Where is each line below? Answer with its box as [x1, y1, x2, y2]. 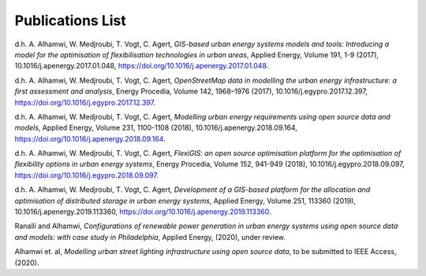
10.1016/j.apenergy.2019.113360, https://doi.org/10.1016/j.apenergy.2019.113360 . [14, 207, 271, 216]
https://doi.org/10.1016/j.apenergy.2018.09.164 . [14, 134, 166, 143]
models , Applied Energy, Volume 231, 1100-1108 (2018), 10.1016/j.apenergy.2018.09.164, [14, 123, 297, 133]
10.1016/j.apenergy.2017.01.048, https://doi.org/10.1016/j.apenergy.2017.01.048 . [14, 61, 269, 71]
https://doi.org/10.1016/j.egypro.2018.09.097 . [14, 170, 159, 180]
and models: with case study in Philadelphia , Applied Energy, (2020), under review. [14, 232, 286, 241]
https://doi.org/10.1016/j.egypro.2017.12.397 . [14, 98, 156, 107]
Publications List [14, 12, 126, 29]
